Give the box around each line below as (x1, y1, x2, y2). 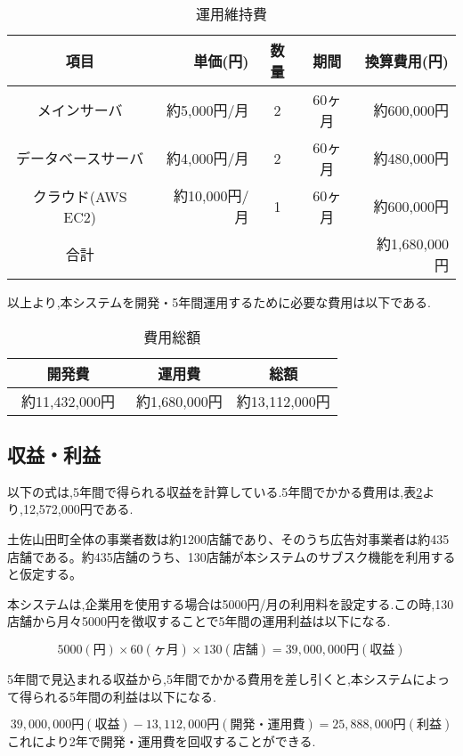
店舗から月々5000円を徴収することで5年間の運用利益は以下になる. (7, 612, 391, 630)
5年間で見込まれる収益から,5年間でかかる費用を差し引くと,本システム (7, 669, 413, 687)
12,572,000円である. (22, 500, 134, 518)
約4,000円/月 (166, 148, 249, 168)
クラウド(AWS (32, 185, 127, 207)
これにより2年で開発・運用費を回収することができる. (7, 732, 316, 751)
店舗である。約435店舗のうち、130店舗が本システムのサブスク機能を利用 (7, 547, 431, 565)
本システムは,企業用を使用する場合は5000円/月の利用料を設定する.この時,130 (7, 594, 454, 613)
